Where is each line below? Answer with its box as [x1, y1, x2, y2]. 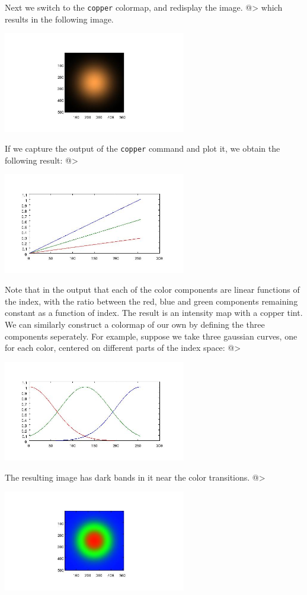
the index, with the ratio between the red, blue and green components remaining [5, 295, 298, 307]
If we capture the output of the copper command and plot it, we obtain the [5, 142, 280, 155]
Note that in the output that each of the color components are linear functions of [5, 283, 300, 296]
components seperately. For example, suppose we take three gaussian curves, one [5, 330, 298, 342]
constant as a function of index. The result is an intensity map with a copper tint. [5, 306, 303, 319]
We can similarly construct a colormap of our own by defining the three [5, 318, 265, 331]
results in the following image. [5, 12, 114, 25]
